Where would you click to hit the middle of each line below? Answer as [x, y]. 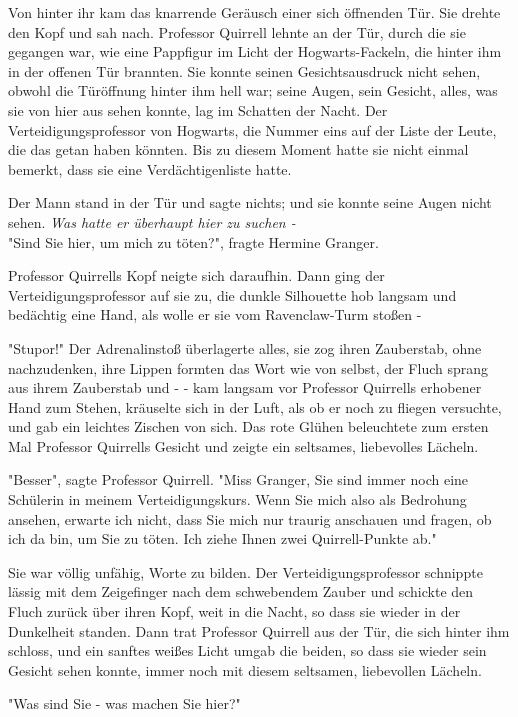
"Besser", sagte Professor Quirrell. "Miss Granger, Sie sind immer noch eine [238, 479]
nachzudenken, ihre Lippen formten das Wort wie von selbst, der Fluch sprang [248, 367]
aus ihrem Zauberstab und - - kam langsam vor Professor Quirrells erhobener [245, 387]
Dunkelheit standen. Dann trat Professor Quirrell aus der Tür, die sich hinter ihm [259, 630]
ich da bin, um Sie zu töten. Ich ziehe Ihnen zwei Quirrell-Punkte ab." [222, 538]
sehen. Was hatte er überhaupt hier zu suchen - [152, 221]
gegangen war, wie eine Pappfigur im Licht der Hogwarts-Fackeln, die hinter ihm [255, 51]
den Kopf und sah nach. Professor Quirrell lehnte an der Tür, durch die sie [237, 31]
